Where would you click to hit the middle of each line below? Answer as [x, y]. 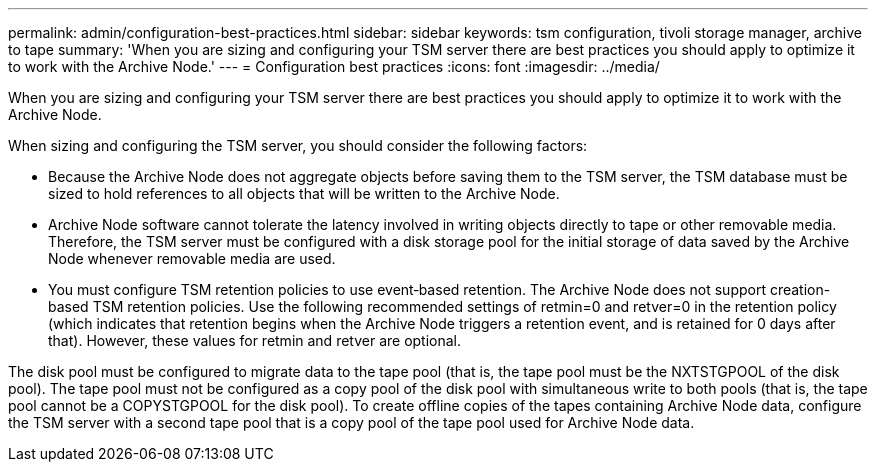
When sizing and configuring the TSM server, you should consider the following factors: [298, 145]
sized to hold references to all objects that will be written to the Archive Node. [304, 193]
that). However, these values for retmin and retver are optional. [255, 340]
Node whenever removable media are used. [192, 258]
